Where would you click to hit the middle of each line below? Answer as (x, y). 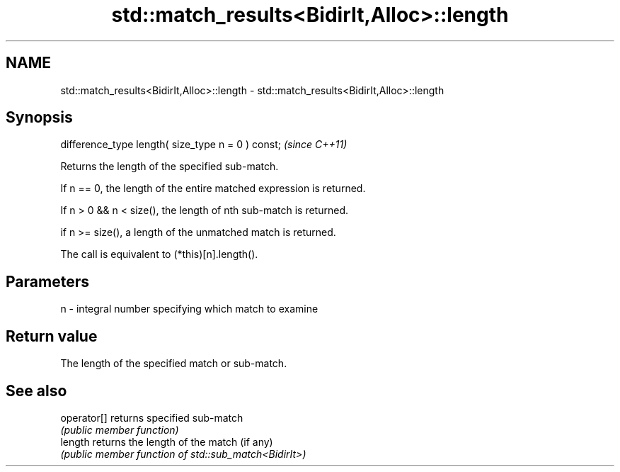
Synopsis (39, 118)
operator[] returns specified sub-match (152, 417)
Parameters (47, 281)
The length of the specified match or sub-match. (174, 364)
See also (36, 390)
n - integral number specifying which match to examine (189, 309)
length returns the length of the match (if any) (167, 442)
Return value (52, 336)
